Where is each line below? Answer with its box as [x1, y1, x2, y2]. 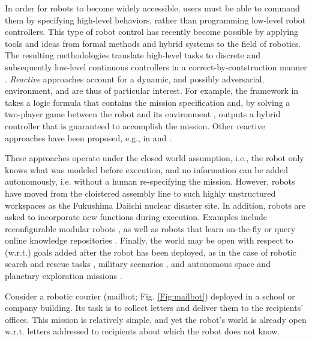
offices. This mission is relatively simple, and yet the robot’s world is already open [5, 313, 307, 325]
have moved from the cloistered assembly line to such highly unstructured [5, 186, 276, 199]
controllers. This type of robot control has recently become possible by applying [5, 25, 299, 38]
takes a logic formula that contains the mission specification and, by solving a [5, 96, 290, 108]
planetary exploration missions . [5, 269, 122, 282]
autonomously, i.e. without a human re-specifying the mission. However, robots [5, 175, 295, 188]
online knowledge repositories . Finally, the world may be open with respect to [5, 234, 293, 247]
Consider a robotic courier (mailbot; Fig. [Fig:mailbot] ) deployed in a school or [5, 289, 295, 302]
